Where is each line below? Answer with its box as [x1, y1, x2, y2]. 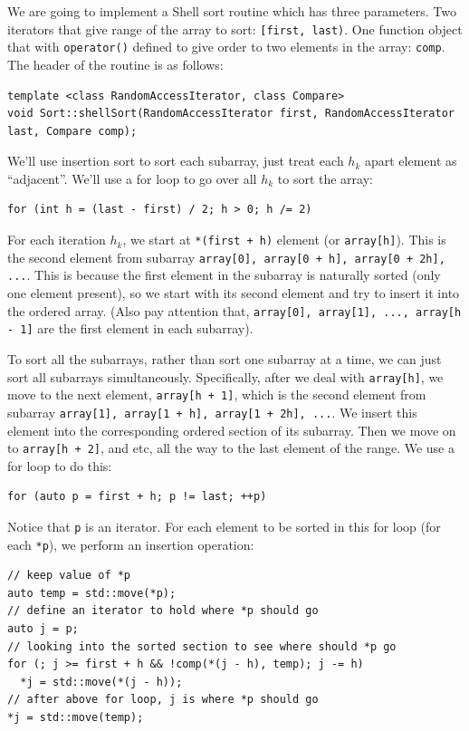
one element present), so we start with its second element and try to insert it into [7, 284, 460, 303]
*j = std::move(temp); [7, 711, 144, 724]
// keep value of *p [7, 569, 131, 582]
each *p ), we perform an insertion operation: [7, 534, 254, 553]
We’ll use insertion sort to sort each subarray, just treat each [7, 151, 344, 170]
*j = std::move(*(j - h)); [20, 675, 183, 688]
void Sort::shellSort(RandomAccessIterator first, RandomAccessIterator [7, 107, 455, 120]
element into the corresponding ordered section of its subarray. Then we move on [7, 420, 456, 439]
